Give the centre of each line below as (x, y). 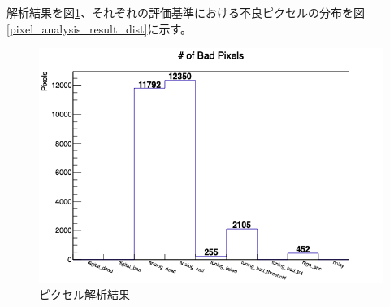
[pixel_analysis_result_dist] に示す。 (100, 28)
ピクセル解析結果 (84, 294)
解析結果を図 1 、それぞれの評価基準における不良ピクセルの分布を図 (186, 12)
